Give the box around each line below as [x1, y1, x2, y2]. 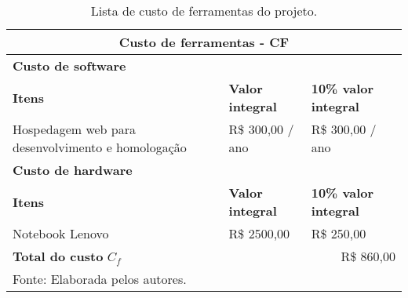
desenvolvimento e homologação [13, 138, 187, 156]
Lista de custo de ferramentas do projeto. [90, 2, 318, 20]
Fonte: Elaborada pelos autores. [13, 270, 187, 288]
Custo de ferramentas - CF [118, 33, 290, 51]
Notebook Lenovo [13, 224, 109, 242]
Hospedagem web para [13, 120, 137, 138]
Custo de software [13, 56, 126, 74]
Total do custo [13, 247, 104, 265]
